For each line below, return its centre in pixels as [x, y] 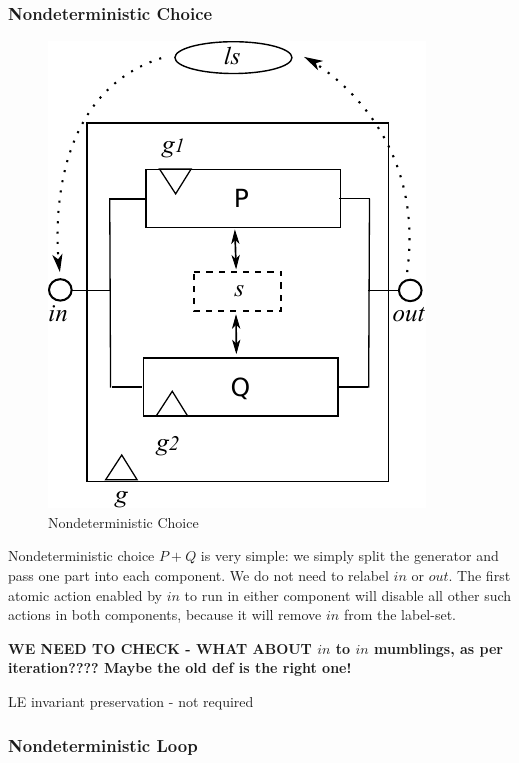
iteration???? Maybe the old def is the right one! [180, 667]
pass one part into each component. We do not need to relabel [198, 575]
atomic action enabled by [85, 594]
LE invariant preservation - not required [131, 700]
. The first [479, 575]
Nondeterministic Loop [103, 745]
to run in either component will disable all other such [348, 594]
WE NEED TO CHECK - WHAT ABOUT [160, 647]
